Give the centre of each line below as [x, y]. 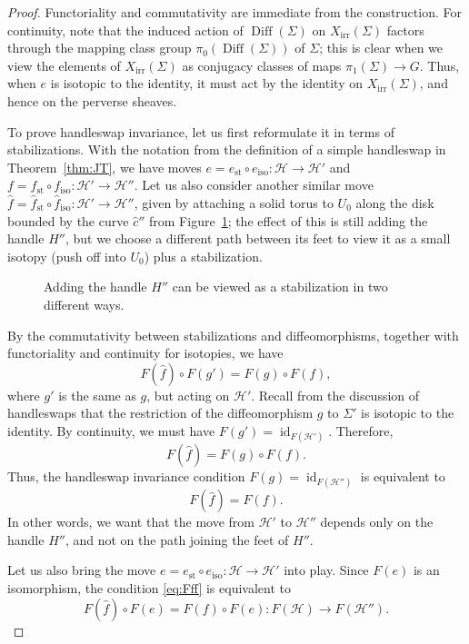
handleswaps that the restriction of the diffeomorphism [160, 413]
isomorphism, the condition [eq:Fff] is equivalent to [149, 588]
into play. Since [326, 570]
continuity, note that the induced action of [125, 30]
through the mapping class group [100, 48]
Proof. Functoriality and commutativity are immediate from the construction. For [234, 12]
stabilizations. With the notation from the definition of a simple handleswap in [227, 149]
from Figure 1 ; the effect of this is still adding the [289, 220]
